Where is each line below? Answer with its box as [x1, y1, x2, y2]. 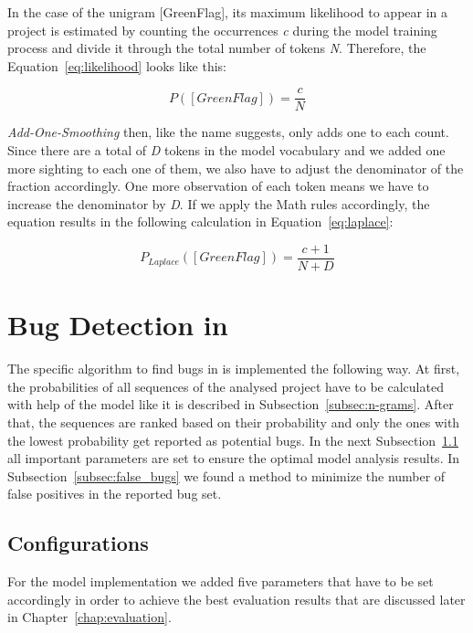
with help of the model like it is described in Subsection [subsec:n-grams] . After [7, 395, 454, 414]
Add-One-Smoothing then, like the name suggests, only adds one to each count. [7, 122, 449, 142]
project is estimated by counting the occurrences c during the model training [7, 20, 437, 39]
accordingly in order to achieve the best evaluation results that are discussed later [7, 589, 466, 608]
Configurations [7, 529, 149, 557]
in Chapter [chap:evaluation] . [7, 607, 172, 627]
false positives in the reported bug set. [7, 484, 222, 503]
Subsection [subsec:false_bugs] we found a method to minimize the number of [7, 466, 446, 485]
